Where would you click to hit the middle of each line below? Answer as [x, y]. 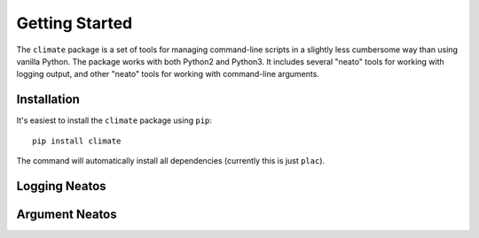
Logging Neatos [61, 186]
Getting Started [75, 23]
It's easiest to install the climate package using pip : [114, 120]
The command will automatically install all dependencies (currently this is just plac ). [171, 161]
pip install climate [77, 141]
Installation [48, 100]
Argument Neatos [67, 214]
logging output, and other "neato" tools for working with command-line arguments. [168, 74]
